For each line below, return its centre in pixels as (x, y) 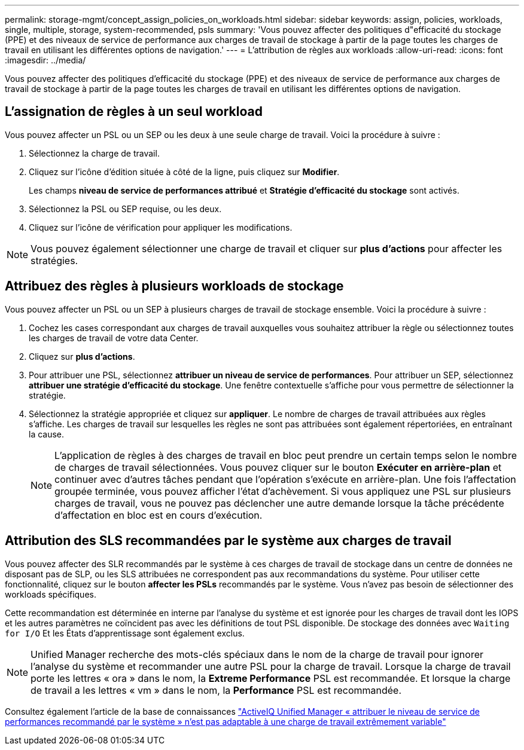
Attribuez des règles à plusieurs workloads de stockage (174, 286)
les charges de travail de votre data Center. (114, 338)
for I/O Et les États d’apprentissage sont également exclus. (125, 633)
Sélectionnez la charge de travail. (94, 153)
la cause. (47, 434)
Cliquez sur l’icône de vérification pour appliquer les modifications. (161, 227)
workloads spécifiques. (51, 594)
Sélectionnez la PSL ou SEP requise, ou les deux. (125, 209)
